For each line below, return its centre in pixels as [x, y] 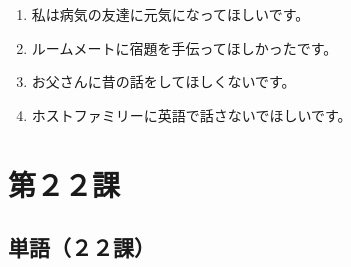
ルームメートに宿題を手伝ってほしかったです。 [184, 47]
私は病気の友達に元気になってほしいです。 [170, 14]
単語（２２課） [81, 247]
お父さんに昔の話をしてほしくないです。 [163, 81]
